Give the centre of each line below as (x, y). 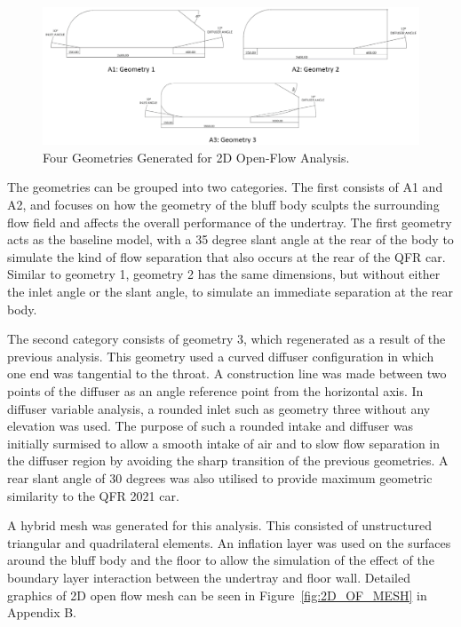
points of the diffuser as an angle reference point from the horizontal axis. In (215, 390)
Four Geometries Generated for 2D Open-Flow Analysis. (196, 157)
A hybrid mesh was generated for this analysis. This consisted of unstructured (220, 525)
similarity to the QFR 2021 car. (93, 495)
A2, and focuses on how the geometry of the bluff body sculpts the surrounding (223, 205)
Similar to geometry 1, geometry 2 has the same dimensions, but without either (224, 274)
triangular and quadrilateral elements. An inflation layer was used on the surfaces (229, 542)
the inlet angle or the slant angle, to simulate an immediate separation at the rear (230, 292)
